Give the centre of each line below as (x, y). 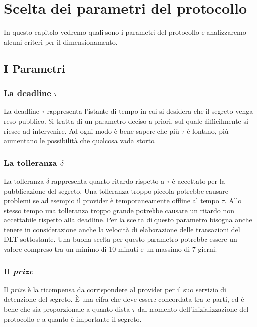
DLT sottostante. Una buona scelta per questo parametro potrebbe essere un (121, 239)
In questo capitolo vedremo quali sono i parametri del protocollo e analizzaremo (125, 32)
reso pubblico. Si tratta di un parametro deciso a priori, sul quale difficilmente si (126, 121)
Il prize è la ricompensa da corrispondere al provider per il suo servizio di (115, 289)
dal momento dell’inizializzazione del (193, 309)
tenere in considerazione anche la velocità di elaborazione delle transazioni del (122, 229)
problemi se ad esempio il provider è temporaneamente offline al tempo (112, 200)
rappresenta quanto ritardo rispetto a (108, 181)
